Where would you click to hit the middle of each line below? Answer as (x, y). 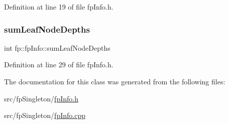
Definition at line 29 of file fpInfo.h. (59, 65)
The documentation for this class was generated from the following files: (115, 81)
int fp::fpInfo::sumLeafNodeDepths (57, 47)
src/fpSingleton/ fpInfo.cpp (45, 115)
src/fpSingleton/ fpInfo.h (41, 98)
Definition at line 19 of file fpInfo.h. (59, 7)
